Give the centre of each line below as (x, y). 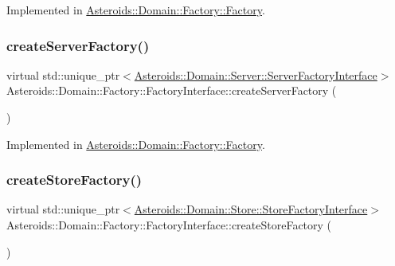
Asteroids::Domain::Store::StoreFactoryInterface (251, 209)
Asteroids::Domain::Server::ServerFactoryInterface (256, 74)
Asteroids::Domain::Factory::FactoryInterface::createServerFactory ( (172, 90)
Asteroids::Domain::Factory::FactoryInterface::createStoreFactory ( (169, 225)
